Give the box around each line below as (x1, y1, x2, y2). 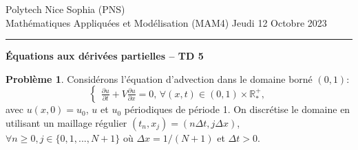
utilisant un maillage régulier (6, 115, 127, 129)
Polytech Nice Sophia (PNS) (6, 2, 125, 16)
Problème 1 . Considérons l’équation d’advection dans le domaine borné (6, 71, 313, 86)
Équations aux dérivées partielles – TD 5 (6, 49, 204, 63)
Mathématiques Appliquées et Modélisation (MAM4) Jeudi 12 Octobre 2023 (6, 15, 327, 29)
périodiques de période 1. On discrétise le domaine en (124, 102, 350, 116)
